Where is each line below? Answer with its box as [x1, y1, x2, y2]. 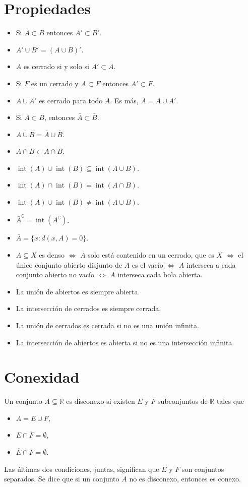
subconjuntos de [158, 396, 208, 406]
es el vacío [132, 259, 163, 270]
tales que [216, 396, 244, 406]
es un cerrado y [31, 78, 79, 88]
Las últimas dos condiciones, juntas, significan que [4, 463, 159, 474]
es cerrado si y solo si [23, 61, 89, 72]
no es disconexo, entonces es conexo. [129, 473, 241, 484]
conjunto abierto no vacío [16, 269, 95, 280]
